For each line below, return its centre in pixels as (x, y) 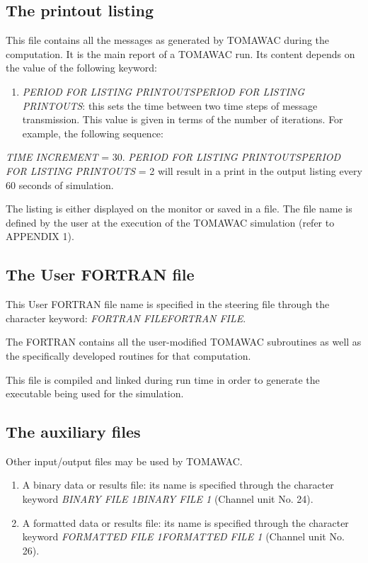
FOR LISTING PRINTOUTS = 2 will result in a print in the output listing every (184, 170)
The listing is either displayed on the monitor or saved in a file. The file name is (179, 209)
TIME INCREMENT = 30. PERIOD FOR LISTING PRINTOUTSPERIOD (173, 157)
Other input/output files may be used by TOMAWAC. (124, 461)
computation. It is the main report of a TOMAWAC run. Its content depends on (180, 53)
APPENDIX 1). (40, 236)
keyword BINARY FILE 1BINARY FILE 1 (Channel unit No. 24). (168, 499)
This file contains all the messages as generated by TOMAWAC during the (168, 40)
